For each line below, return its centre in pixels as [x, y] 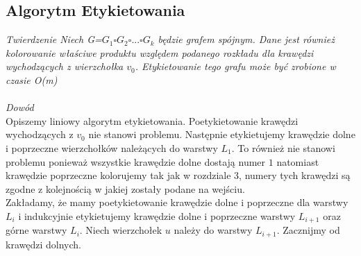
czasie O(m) [32, 79]
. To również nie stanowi [283, 147]
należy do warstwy [213, 230]
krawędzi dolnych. [43, 244]
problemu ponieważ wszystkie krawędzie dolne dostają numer [136, 161]
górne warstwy [36, 230]
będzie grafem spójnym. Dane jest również [246, 39]
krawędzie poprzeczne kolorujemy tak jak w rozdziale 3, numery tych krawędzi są [178, 175]
